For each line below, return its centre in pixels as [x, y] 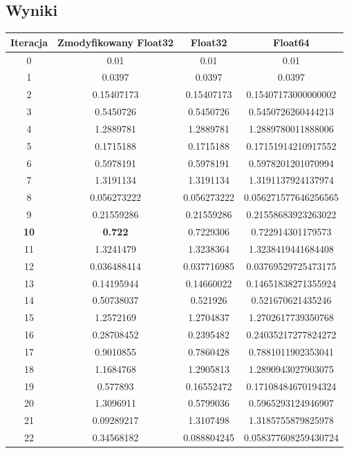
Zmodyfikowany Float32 [116, 42]
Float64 [291, 42]
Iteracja [29, 42]
